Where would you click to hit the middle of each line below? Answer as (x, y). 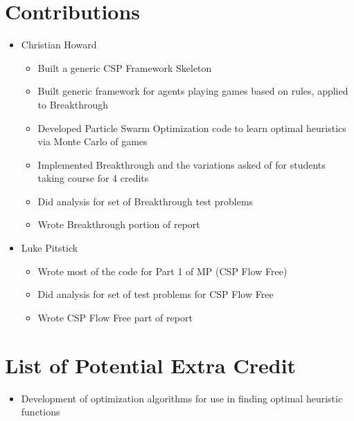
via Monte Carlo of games (92, 141)
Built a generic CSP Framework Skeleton (125, 67)
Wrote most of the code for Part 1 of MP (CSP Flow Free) (162, 271)
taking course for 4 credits (93, 178)
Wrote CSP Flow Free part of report (115, 317)
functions (41, 412)
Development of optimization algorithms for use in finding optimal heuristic (182, 398)
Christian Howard (59, 45)
